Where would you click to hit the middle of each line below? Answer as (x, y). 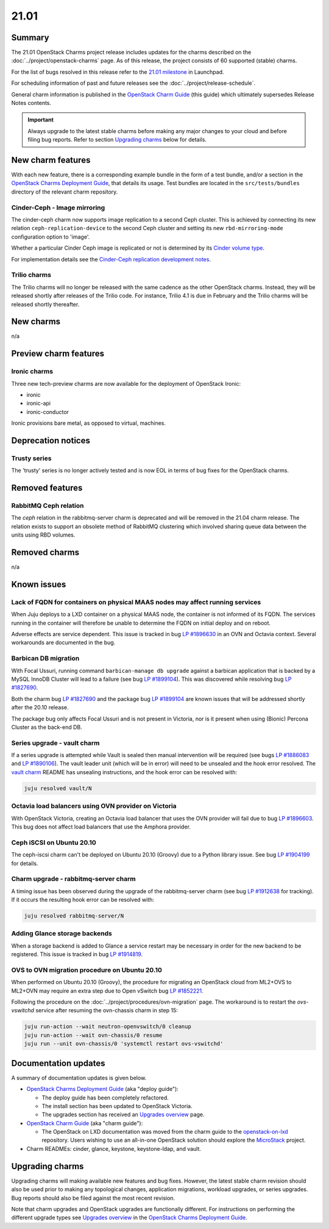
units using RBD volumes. (43, 535)
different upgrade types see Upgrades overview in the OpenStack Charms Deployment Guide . (129, 1217)
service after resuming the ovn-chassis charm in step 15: (107, 1010)
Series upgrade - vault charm (55, 743)
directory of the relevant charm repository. (65, 192)
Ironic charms (32, 371)
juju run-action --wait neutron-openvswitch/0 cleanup (108, 1027)
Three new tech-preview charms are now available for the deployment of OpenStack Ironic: (126, 383)
